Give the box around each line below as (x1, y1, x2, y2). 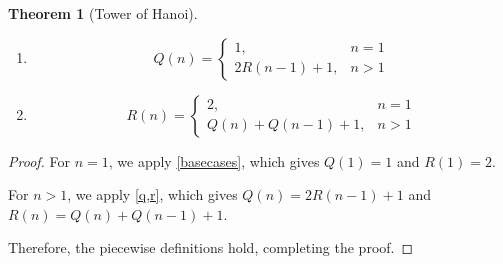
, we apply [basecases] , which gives (108, 150, 320, 171)
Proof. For (8, 150, 71, 171)
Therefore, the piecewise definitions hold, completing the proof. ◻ (8, 237, 414, 258)
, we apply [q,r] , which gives (67, 184, 238, 205)
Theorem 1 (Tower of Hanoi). (8, 3, 198, 23)
